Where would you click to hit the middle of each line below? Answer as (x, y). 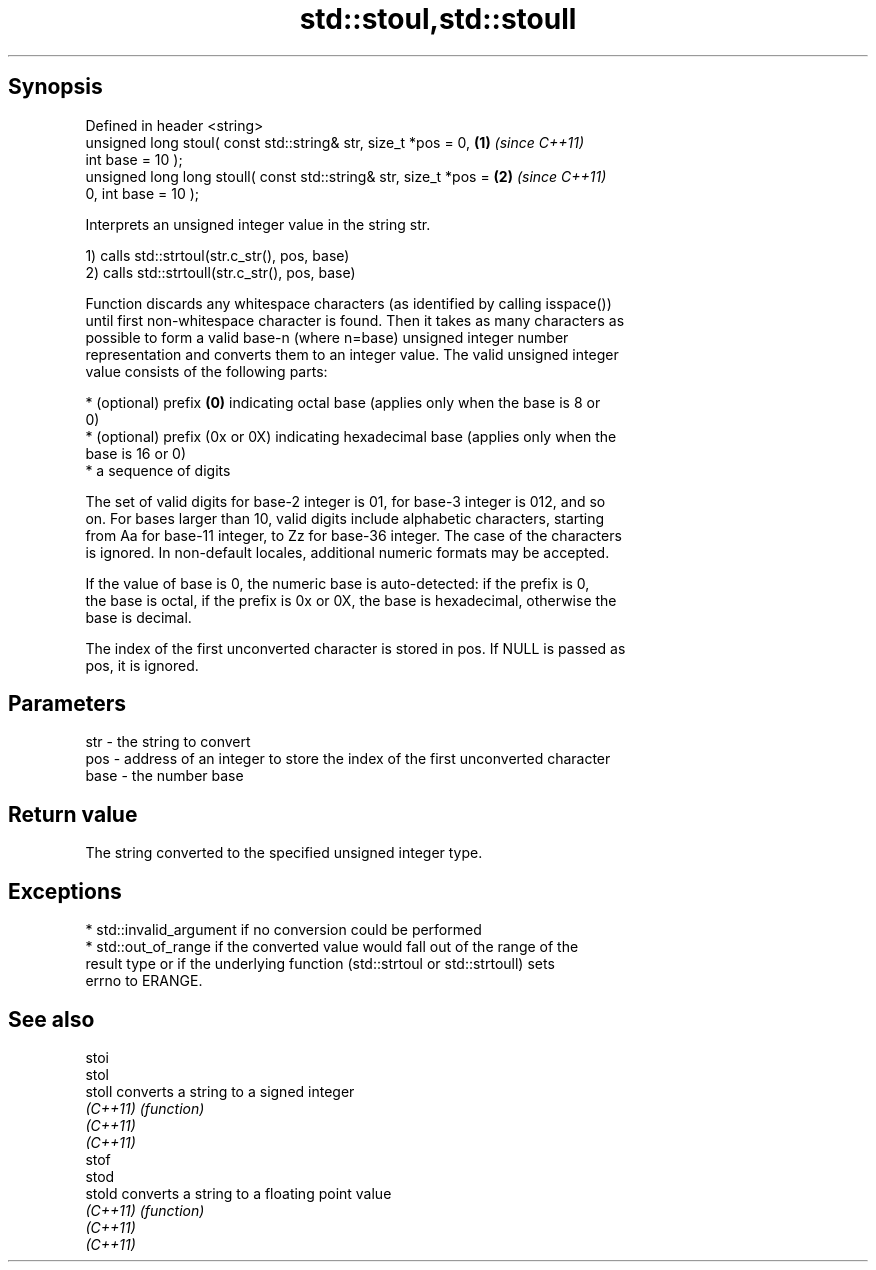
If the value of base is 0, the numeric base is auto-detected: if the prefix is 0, (337, 583)
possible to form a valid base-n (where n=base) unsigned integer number (327, 337)
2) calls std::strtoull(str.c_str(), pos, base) (220, 272)
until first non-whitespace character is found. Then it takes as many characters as (355, 320)
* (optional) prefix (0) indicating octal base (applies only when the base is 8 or (343, 402)
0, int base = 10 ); (142, 193)
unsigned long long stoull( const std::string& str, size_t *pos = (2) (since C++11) (346, 176)
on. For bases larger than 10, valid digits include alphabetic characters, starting (345, 518)
